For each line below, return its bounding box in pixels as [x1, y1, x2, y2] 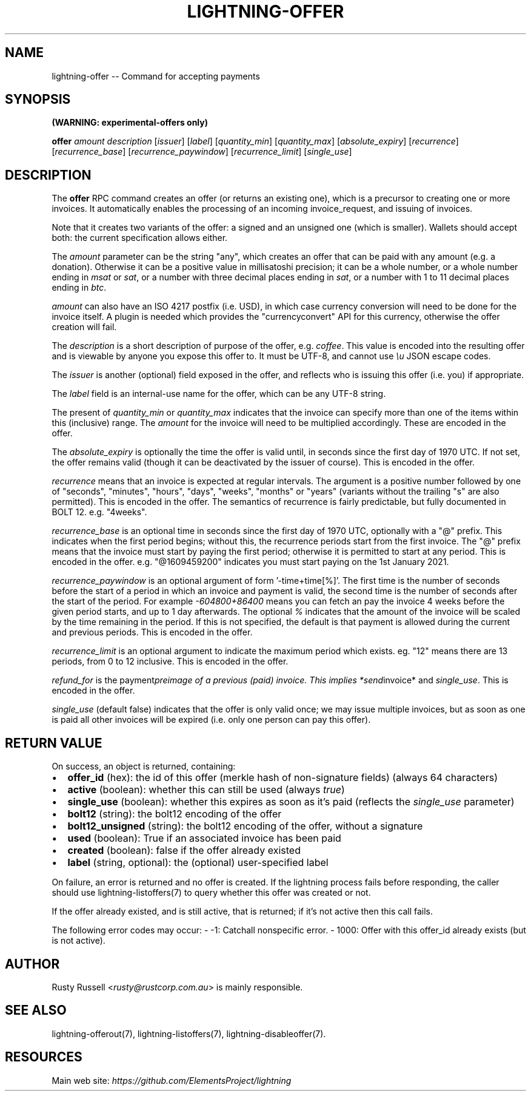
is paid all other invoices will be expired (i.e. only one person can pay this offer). [52, 714, 371, 725]
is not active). [52, 935, 105, 946]
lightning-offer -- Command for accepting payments [52, 70, 260, 81]
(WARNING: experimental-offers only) [52, 117, 208, 128]
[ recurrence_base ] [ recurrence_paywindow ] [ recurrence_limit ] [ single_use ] [52, 146, 352, 157]
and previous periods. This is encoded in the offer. [52, 627, 253, 638]
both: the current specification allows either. [52, 232, 228, 243]
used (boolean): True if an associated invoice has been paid [67, 832, 341, 845]
